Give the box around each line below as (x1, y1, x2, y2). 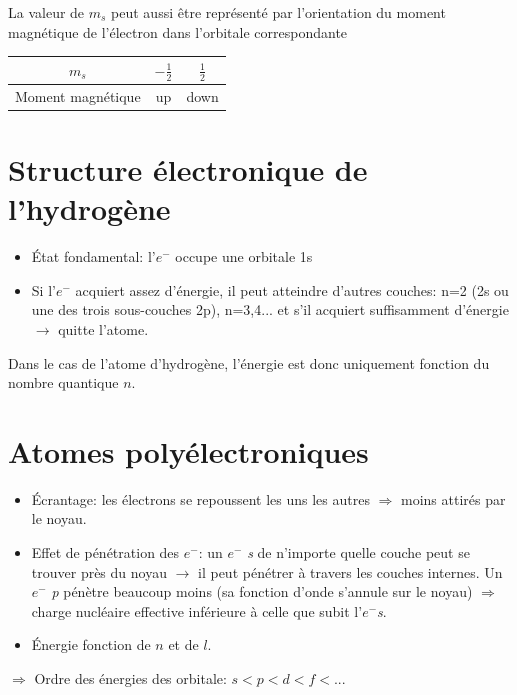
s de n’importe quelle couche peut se (247, 542, 470, 563)
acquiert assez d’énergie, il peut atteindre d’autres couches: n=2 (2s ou (75, 279, 509, 300)
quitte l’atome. (58, 318, 149, 339)
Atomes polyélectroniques (8, 430, 369, 471)
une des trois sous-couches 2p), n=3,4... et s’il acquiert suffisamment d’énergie (31, 299, 509, 320)
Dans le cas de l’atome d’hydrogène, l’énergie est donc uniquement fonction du (8, 352, 490, 373)
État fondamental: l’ (31, 246, 156, 267)
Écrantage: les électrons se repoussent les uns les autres (31, 488, 370, 509)
